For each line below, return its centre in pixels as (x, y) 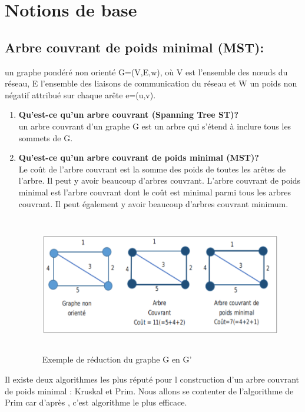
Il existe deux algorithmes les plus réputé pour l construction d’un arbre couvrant (152, 379)
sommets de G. (46, 137)
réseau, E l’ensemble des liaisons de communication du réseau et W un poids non (151, 83)
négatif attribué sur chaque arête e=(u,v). (80, 94)
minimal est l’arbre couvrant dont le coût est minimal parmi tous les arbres (155, 192)
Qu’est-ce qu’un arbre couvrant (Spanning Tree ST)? (129, 114)
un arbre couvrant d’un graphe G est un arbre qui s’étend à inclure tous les (155, 126)
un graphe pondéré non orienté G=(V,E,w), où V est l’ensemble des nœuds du (146, 72)
